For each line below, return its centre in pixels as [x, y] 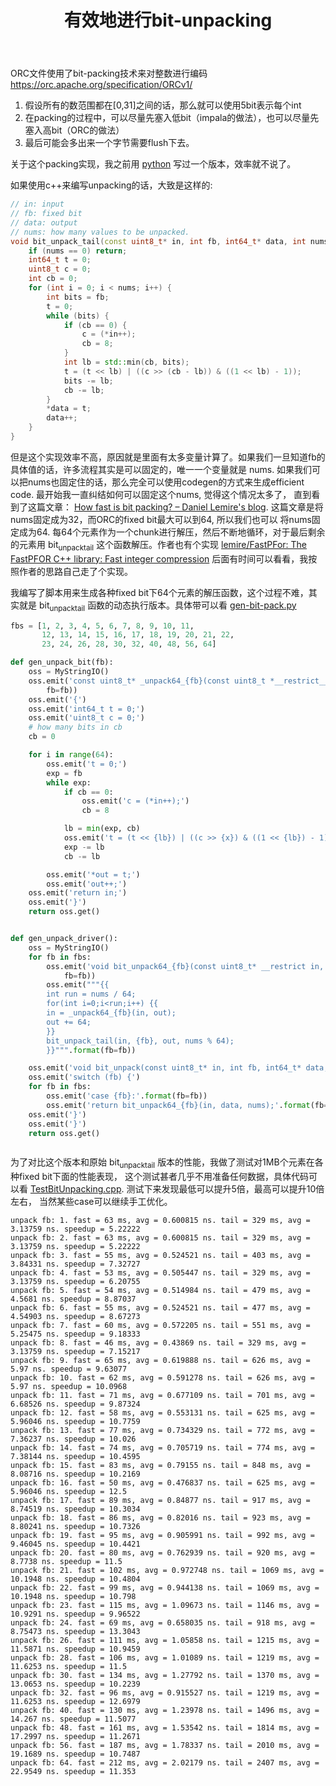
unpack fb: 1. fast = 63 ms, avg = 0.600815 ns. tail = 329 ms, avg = [160, 1221]
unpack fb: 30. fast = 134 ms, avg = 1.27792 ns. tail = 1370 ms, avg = [165, 1676]
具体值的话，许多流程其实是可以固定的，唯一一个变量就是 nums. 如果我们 [161, 469]
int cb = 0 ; [53, 279]
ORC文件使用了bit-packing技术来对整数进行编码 [109, 73]
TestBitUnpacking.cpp [75, 1189]
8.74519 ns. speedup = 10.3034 [75, 1509]
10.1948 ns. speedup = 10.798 [73, 1597]
